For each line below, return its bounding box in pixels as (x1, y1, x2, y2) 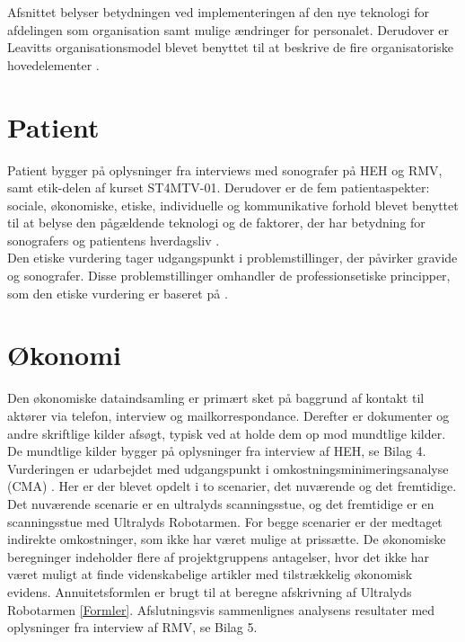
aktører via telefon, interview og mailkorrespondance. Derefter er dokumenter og (7, 406, 450, 424)
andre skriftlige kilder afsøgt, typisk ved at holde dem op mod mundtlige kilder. (7, 424, 446, 442)
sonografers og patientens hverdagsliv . (7, 230, 220, 249)
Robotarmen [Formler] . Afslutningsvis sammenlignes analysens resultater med (7, 600, 435, 619)
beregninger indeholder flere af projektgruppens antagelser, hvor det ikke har (7, 547, 429, 566)
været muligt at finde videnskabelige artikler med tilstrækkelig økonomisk (7, 565, 413, 584)
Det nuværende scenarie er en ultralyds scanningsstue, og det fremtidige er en (7, 494, 434, 513)
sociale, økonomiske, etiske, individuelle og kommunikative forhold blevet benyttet (7, 195, 459, 214)
